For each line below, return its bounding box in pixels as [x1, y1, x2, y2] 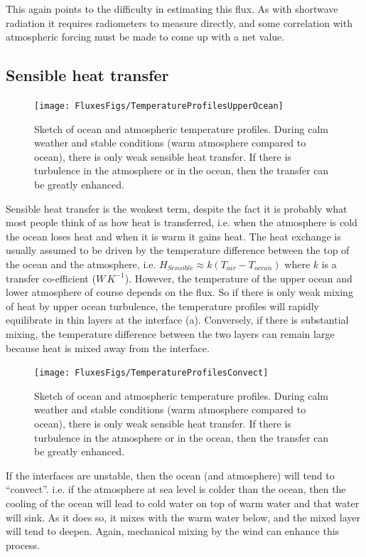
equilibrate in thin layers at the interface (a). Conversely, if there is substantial [6, 312, 349, 327]
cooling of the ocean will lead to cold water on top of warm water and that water [6, 495, 360, 510]
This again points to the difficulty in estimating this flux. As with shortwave [6, 1, 338, 16]
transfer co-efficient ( [6, 270, 96, 285]
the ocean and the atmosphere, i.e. [6, 256, 156, 271]
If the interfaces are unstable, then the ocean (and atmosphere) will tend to [6, 467, 335, 482]
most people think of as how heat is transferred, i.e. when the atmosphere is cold [6, 215, 357, 230]
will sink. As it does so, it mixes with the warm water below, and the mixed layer [6, 509, 360, 524]
